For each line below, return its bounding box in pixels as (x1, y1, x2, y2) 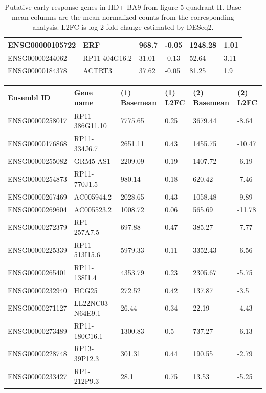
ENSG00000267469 (8, 191, 67, 202)
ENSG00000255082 (8, 156, 67, 166)
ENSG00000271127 (8, 302, 67, 313)
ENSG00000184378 (8, 65, 67, 76)
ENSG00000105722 (8, 39, 76, 50)
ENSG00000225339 (8, 244, 67, 255)
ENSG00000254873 (8, 173, 67, 184)
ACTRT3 (83, 65, 112, 76)
